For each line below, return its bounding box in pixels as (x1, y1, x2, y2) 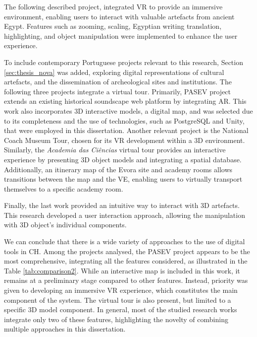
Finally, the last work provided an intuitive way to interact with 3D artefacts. (4, 200, 240, 210)
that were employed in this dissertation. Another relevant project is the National (4, 125, 249, 135)
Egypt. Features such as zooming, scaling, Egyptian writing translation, (4, 21, 222, 31)
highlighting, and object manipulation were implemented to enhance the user (4, 30, 238, 41)
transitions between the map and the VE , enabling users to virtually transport (4, 174, 243, 184)
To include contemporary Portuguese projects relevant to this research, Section (4, 57, 243, 67)
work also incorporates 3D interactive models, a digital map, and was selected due (4, 105, 253, 116)
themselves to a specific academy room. (4, 183, 123, 194)
